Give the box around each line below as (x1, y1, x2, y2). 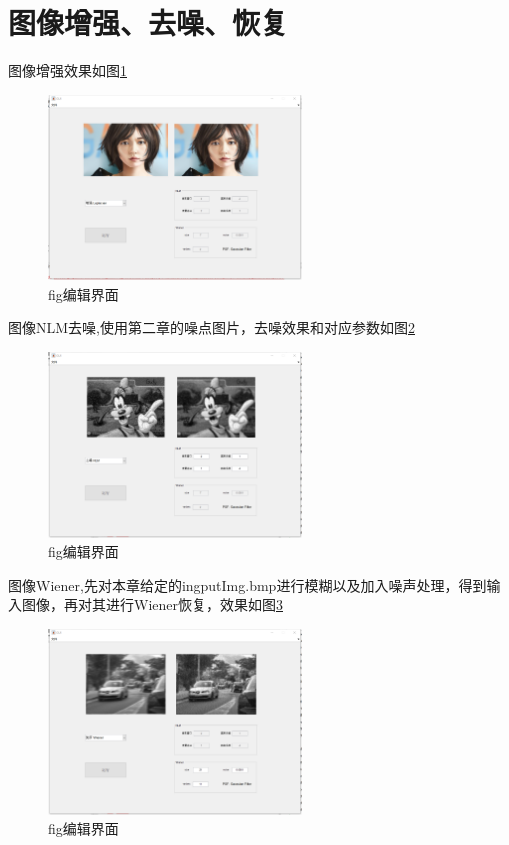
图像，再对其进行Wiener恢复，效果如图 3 (21, 594, 283, 615)
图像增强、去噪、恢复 (8, 2, 289, 43)
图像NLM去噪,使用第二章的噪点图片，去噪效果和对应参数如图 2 (8, 317, 415, 338)
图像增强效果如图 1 (8, 60, 127, 81)
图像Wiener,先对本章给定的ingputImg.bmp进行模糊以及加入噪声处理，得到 (8, 574, 487, 595)
